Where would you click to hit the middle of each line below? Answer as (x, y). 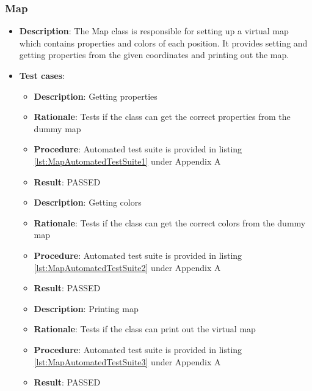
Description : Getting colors (88, 202)
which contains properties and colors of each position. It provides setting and (163, 43)
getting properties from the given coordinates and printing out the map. (154, 55)
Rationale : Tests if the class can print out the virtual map (145, 329)
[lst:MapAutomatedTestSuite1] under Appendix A (127, 161)
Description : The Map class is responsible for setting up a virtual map (154, 31)
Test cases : (42, 75)
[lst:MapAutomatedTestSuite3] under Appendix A (127, 361)
